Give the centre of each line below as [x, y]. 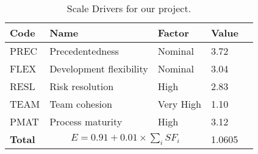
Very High [179, 104]
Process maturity [86, 121]
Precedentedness [84, 51]
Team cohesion [81, 104]
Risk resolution [82, 86]
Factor [173, 33]
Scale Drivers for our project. [129, 8]
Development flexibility [99, 68]
